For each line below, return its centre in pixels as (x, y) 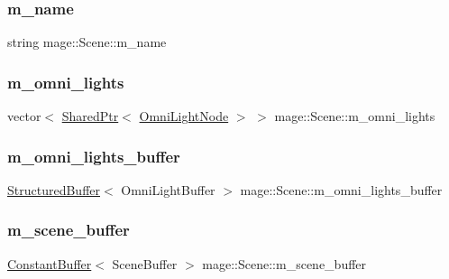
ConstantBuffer (50, 263)
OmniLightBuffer (168, 189)
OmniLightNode (184, 116)
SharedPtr (90, 116)
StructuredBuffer (54, 189)
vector (24, 116)
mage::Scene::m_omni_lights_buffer (341, 189)
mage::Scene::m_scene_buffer (284, 263)
